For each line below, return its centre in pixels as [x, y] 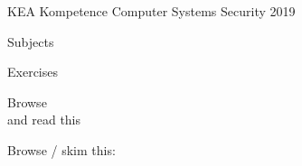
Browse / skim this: [61, 149]
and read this [44, 120]
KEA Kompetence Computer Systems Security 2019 [151, 11]
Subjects [31, 41]
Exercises [33, 72]
